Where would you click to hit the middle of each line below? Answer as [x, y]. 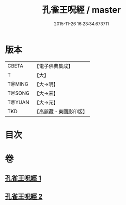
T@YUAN [18, 102]
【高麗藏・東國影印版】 [61, 111]
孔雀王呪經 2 [24, 196]
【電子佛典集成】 [54, 66]
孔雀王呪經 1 [23, 179]
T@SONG [19, 93]
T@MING [18, 84]
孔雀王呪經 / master [81, 10]
